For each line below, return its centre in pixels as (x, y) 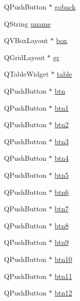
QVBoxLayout (26, 40)
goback (65, 7)
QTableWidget (26, 74)
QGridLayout (24, 57)
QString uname (27, 23)
